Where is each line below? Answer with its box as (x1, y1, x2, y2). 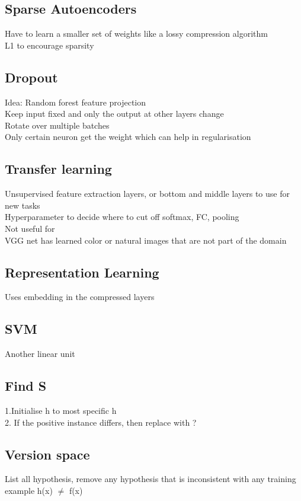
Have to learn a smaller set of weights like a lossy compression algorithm (5, 27, 268, 40)
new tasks (5, 199, 40, 211)
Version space (5, 445, 90, 463)
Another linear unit (5, 347, 75, 360)
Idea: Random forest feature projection (5, 95, 146, 108)
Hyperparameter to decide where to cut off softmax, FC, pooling (5, 210, 239, 223)
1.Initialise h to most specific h (5, 404, 117, 416)
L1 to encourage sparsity (5, 39, 94, 51)
